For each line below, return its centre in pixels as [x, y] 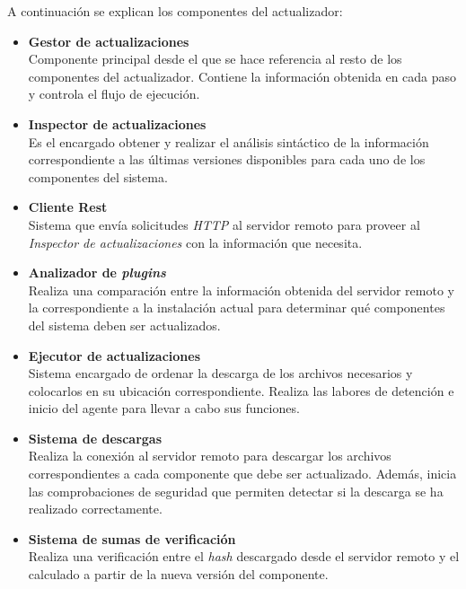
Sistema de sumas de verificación [132, 538]
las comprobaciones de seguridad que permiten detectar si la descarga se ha [236, 491]
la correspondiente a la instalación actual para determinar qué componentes [237, 308]
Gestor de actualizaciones [109, 41]
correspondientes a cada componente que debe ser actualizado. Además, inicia [242, 474]
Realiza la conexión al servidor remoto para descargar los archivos [210, 456]
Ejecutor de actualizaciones [114, 355]
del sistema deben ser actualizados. [124, 325]
